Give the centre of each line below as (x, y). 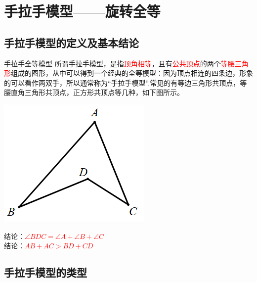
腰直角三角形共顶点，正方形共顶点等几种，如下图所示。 (94, 92)
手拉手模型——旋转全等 (82, 11)
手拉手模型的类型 (45, 272)
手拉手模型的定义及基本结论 (71, 42)
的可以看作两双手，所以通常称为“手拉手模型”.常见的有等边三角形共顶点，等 (126, 82)
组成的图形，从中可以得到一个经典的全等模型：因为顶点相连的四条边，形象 (132, 73)
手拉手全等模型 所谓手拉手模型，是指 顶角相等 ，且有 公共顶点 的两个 (112, 63)
